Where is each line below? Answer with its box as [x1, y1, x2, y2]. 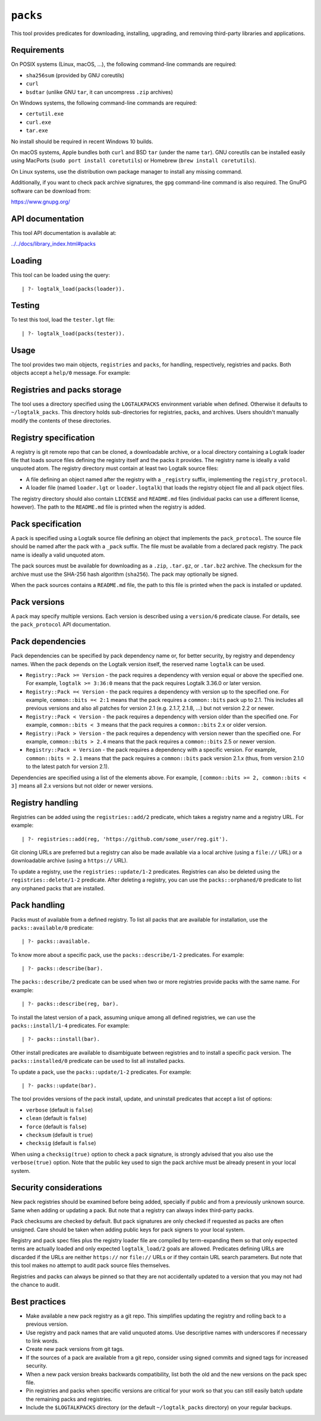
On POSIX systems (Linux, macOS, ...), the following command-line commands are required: [11, 61, 237, 68]
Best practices [11, 1297, 66, 1307]
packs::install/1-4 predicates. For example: [11, 1022, 130, 1029]
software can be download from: [11, 187, 92, 195]
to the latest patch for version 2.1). [26, 763, 109, 770]
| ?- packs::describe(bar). [21, 965, 103, 972]
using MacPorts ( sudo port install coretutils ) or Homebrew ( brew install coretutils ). [11, 157, 256, 164]
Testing [11, 300, 40, 310]
